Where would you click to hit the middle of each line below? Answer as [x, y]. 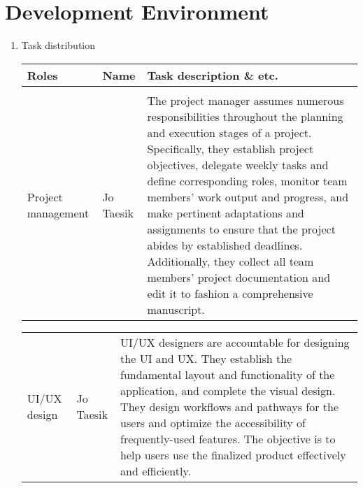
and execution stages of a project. [229, 132]
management [58, 213]
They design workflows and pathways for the [229, 406]
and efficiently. [156, 471]
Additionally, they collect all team [230, 261]
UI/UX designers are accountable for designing [235, 342]
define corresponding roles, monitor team [247, 180]
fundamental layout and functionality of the [228, 374]
